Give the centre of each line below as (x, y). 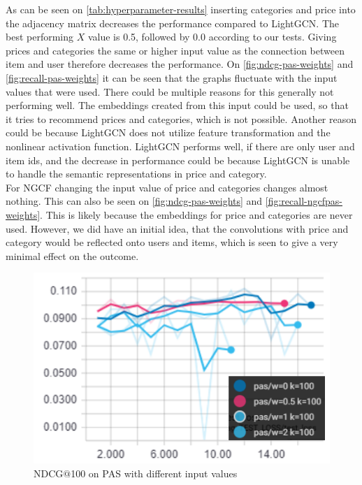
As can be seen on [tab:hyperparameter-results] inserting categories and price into (181, 9)
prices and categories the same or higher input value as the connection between (175, 50)
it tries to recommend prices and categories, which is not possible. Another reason (181, 118)
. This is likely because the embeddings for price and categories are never (196, 214)
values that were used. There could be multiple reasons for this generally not (170, 91)
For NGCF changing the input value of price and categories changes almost (167, 187)
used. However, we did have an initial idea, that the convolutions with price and (177, 228)
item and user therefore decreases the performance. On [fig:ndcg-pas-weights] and (180, 64)
